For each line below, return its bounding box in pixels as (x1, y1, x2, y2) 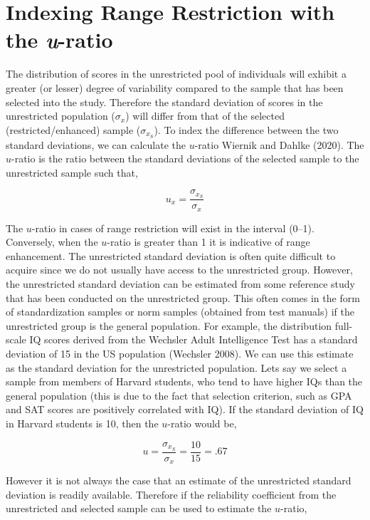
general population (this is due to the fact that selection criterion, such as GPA (6, 388, 352, 402)
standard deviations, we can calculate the (6, 137, 186, 152)
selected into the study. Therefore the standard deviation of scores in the (6, 94, 323, 109)
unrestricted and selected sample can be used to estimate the (6, 501, 272, 516)
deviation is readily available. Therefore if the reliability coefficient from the (6, 487, 337, 501)
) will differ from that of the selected (125, 108, 285, 123)
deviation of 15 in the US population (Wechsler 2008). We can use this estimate (6, 346, 354, 361)
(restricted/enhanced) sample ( (6, 122, 141, 137)
